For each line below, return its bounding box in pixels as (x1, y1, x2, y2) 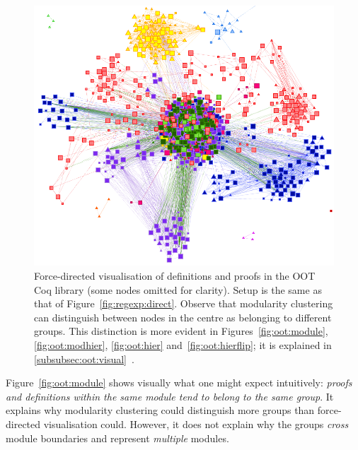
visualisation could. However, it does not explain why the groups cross (43, 416, 349, 431)
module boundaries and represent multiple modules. (6, 430, 229, 445)
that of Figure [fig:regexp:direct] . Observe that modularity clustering (34, 296, 333, 311)
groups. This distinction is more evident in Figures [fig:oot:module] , (34, 324, 328, 338)
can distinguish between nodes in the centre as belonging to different (34, 309, 332, 324)
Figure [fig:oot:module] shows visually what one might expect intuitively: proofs (6, 375, 352, 390)
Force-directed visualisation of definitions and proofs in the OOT (34, 268, 316, 283)
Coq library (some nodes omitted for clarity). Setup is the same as (34, 282, 322, 297)
